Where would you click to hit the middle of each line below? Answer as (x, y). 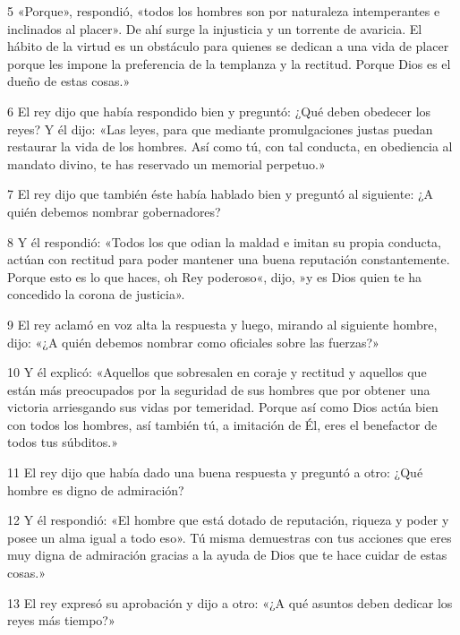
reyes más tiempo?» (61, 620)
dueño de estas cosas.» (69, 81)
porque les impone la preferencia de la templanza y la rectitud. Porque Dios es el (229, 63)
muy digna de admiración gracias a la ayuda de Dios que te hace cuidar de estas (227, 555)
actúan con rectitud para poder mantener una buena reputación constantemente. (229, 259)
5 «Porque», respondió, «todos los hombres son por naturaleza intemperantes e (224, 11)
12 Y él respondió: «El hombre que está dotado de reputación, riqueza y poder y (228, 520)
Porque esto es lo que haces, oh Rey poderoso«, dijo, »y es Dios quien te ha (215, 276)
